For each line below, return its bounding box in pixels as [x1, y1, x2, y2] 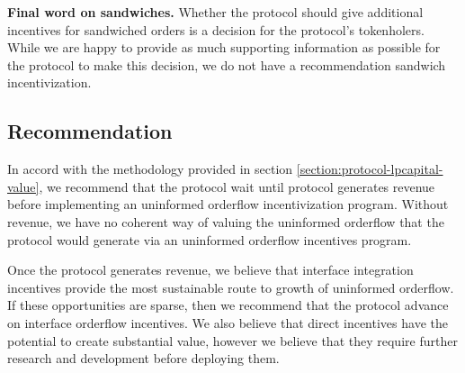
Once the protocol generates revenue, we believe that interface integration [7, 260, 414, 279]
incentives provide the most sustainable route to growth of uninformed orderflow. [7, 277, 454, 296]
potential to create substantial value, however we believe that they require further [7, 331, 458, 350]
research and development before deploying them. [7, 349, 280, 368]
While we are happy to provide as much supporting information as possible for [7, 38, 441, 57]
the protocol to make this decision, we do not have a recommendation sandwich [7, 55, 446, 74]
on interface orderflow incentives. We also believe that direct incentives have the [7, 313, 448, 332]
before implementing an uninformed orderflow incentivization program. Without [7, 195, 449, 214]
